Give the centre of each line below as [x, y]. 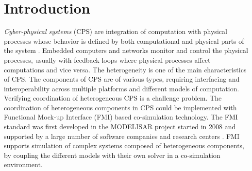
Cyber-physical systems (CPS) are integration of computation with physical [116, 31]
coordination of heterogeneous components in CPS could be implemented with [120, 107]
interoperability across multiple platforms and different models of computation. [122, 88]
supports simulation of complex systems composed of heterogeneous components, [124, 145]
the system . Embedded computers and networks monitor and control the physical [126, 50]
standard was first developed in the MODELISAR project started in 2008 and [120, 127]
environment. [23, 164]
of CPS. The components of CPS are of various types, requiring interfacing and [122, 79]
